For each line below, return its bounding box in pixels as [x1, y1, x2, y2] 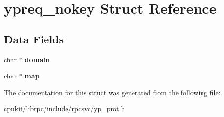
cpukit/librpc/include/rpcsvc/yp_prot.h [4, 103, 125, 114]
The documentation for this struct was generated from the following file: [4, 87, 221, 97]
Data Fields [4, 31, 64, 46]
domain [24, 54, 50, 64]
